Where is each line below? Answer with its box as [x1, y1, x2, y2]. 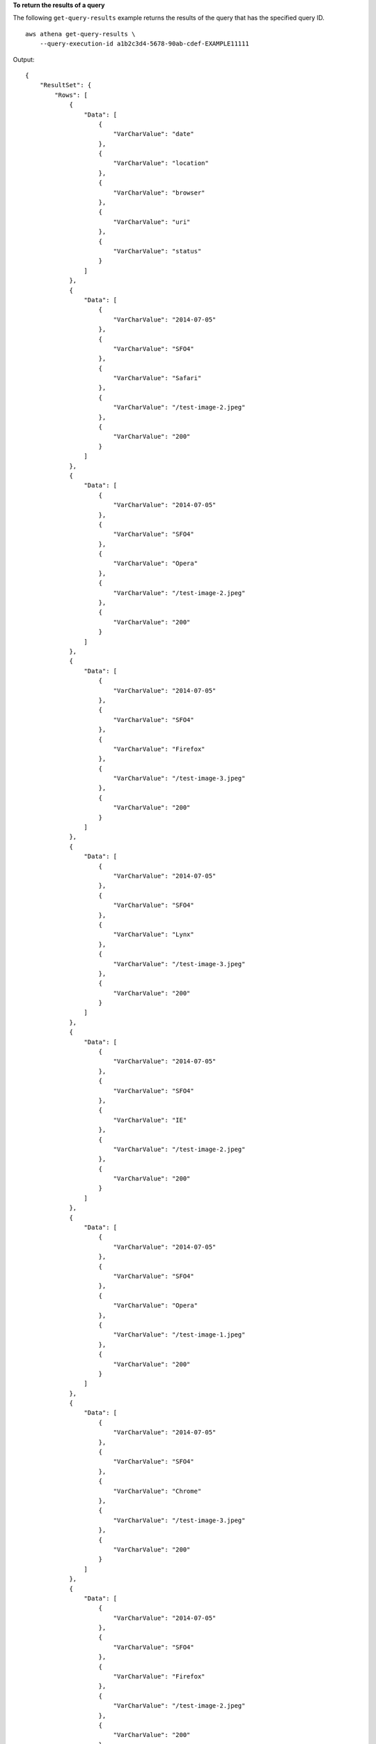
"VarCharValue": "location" [113, 159, 209, 167]
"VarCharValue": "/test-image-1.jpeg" [113, 1331, 246, 1339]
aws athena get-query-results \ [25, 30, 136, 38]
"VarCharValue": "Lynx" [113, 931, 194, 938]
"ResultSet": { [39, 81, 92, 89]
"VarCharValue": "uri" [113, 218, 191, 226]
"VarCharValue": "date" [113, 130, 194, 138]
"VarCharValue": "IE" [113, 1116, 187, 1124]
